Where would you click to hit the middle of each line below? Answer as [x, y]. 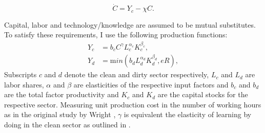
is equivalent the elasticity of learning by [188, 114]
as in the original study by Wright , [60, 114]
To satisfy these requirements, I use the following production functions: [116, 35]
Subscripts [21, 74]
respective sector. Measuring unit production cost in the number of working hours [133, 104]
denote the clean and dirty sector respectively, [137, 74]
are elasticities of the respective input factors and [151, 84]
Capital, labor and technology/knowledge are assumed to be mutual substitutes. [130, 24]
